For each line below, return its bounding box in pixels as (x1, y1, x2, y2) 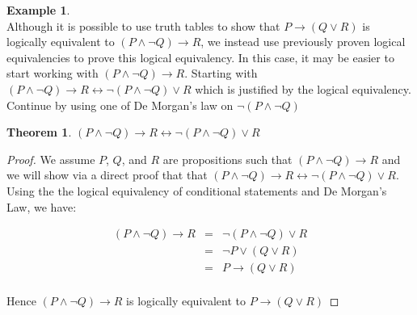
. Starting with (184, 65, 258, 82)
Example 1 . (6, 2, 70, 18)
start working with (6, 65, 99, 82)
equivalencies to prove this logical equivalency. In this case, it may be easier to (6, 48, 394, 65)
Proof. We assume (6, 150, 95, 167)
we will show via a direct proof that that (6, 166, 208, 183)
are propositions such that (162, 150, 293, 167)
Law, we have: (6, 198, 77, 215)
